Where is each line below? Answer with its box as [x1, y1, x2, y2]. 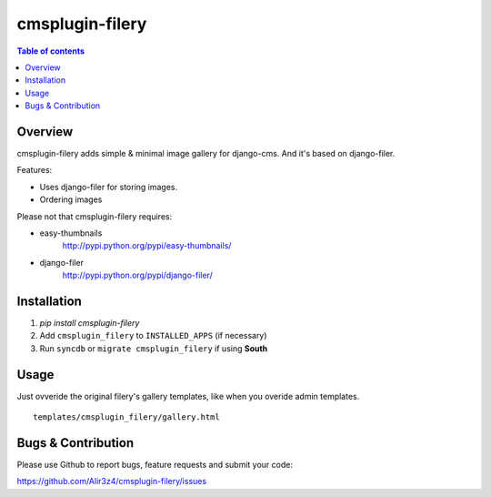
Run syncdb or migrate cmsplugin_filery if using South [39, 342, 268, 354]
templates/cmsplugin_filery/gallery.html [33, 412, 220, 422]
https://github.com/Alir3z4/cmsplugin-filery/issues [16, 476, 207, 487]
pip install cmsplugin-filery [39, 318, 140, 329]
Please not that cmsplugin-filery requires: [16, 210, 173, 222]
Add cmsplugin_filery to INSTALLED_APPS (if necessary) [39, 330, 267, 341]
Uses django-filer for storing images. [39, 181, 178, 192]
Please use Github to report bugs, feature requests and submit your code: [16, 460, 293, 471]
